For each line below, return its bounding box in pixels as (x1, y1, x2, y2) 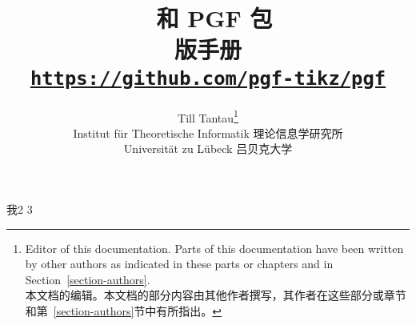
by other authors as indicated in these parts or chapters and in (25, 255, 334, 272)
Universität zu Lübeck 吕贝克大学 (123, 140, 293, 157)
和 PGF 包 (156, 2, 273, 34)
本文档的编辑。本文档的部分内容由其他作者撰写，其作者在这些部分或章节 (25, 287, 406, 303)
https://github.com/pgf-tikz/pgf (30, 66, 386, 90)
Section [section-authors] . (25, 271, 150, 287)
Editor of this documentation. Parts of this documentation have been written (25, 239, 404, 256)
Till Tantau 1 (178, 106, 238, 126)
